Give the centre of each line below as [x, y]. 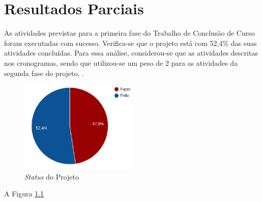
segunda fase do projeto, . [44, 73]
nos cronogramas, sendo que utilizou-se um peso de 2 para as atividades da [121, 62]
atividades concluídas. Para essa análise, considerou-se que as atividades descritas [131, 53]
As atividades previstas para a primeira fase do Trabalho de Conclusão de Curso [129, 33]
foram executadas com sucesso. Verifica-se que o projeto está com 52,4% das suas [130, 43]
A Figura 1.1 [24, 194]
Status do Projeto [52, 176]
